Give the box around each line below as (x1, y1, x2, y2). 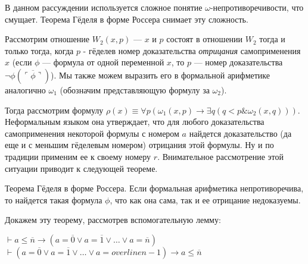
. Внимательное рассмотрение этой (157, 150, 284, 162)
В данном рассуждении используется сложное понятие (5, 1, 203, 13)
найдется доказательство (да (189, 127, 292, 139)
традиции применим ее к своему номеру (5, 150, 151, 162)
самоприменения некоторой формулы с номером (5, 127, 179, 139)
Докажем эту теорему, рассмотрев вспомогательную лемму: (5, 213, 221, 226)
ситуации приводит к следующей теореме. (5, 162, 158, 174)
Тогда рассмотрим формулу (5, 103, 104, 116)
